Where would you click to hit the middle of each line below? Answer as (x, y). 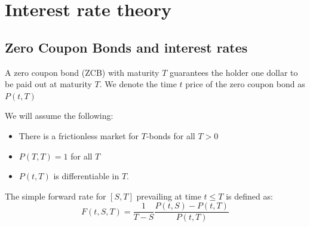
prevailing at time (169, 196)
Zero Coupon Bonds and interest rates (126, 47)
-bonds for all (171, 135)
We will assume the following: (59, 116)
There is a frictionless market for (79, 135)
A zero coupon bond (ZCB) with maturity (82, 72)
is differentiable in (86, 176)
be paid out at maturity (48, 84)
